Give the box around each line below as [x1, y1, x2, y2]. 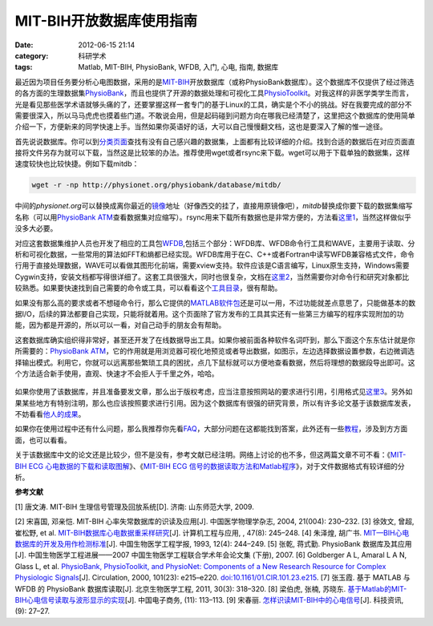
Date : [14, 40, 34, 50]
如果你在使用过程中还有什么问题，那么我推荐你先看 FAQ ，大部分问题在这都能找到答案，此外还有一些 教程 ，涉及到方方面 [14, 424, 408, 434]
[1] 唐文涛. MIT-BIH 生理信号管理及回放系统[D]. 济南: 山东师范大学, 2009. [14, 502, 254, 511]
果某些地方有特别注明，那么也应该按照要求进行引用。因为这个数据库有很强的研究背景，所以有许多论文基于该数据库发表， [14, 398, 415, 408]
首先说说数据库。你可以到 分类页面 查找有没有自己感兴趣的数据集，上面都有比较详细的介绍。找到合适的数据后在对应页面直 [14, 136, 415, 146]
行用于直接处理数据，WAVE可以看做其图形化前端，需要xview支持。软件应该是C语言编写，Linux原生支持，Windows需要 [14, 260, 410, 270]
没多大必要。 [14, 224, 58, 233]
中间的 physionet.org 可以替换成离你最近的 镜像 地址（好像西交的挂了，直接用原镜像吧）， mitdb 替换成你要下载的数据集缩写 [14, 201, 413, 211]
